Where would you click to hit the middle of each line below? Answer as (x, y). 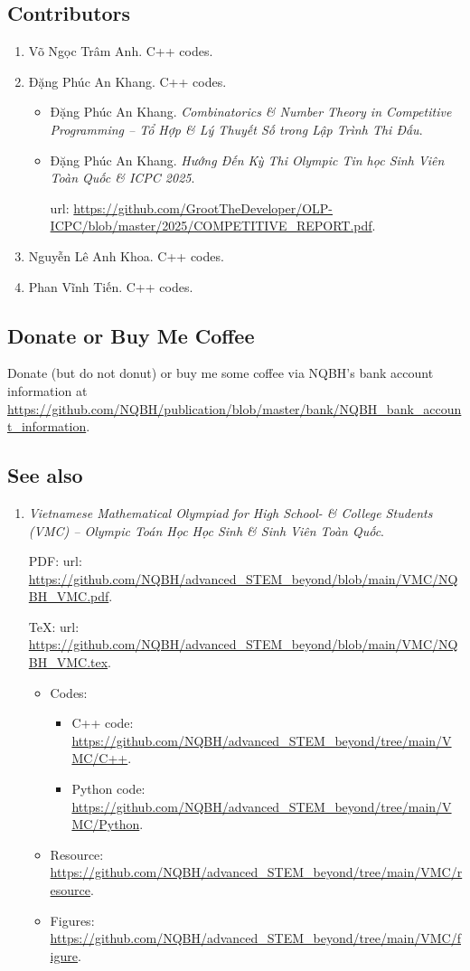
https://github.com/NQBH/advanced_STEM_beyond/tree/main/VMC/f (255, 938)
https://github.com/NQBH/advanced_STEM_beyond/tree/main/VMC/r (256, 872)
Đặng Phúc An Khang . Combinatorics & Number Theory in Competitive (251, 112)
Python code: (108, 789)
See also (45, 475)
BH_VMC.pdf (69, 596)
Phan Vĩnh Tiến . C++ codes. (111, 286)
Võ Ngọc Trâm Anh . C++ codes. (121, 51)
